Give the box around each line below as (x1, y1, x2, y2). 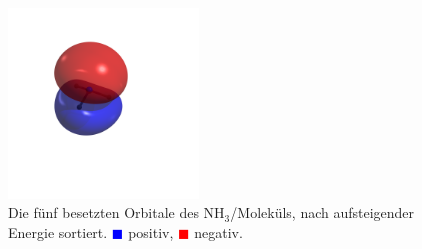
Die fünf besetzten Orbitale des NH (8, 202, 225, 223)
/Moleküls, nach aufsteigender (230, 202, 415, 223)
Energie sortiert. (8, 221, 108, 242)
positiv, (128, 221, 174, 242)
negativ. (194, 221, 243, 242)
